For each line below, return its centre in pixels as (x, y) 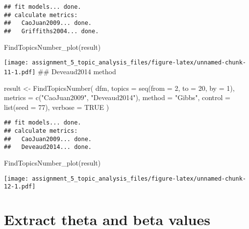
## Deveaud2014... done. (48, 147)
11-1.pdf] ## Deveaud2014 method (60, 71)
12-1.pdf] (20, 187)
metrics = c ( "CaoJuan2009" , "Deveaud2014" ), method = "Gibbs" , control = (117, 97)
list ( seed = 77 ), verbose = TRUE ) (57, 107)
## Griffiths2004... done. (51, 31)
